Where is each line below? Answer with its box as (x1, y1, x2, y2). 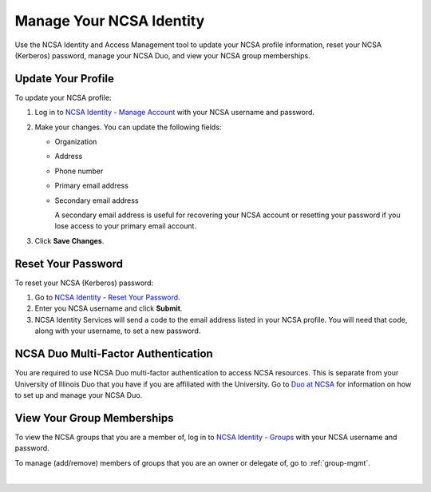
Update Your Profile (14, 72, 115, 85)
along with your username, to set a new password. (34, 326, 201, 335)
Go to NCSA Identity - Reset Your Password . (34, 292, 180, 303)
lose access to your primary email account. (54, 221, 197, 231)
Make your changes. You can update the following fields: (34, 122, 222, 132)
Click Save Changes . (34, 236, 105, 245)
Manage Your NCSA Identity (14, 12, 205, 30)
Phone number (54, 166, 104, 176)
